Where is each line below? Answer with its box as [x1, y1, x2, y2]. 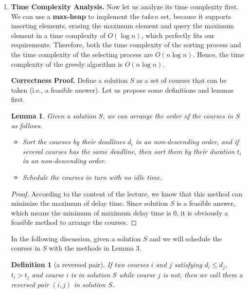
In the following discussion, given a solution [11, 233, 141, 243]
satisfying [174, 259, 202, 270]
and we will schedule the [149, 233, 222, 243]
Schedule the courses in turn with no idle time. [22, 172, 162, 182]
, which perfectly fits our [141, 30, 214, 40]
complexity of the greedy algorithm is [11, 59, 123, 69]
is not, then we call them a [162, 269, 243, 279]
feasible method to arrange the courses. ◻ [11, 217, 137, 227]
